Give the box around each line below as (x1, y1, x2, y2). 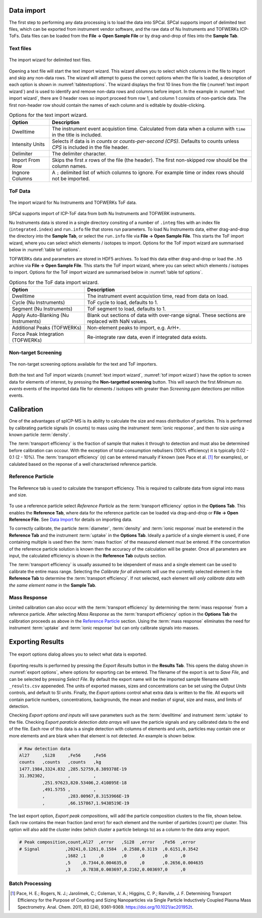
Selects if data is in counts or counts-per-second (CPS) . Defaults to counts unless (51, 138, 240, 145)
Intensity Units (12, 141, 45, 148)
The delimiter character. (51, 150, 107, 157)
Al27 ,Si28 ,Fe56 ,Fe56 (19, 753, 107, 758)
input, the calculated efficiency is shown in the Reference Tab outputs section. (9, 553, 167, 559)
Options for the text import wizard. (9, 112, 88, 119)
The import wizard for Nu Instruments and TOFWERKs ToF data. (9, 200, 137, 205)
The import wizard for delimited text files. (9, 57, 92, 63)
